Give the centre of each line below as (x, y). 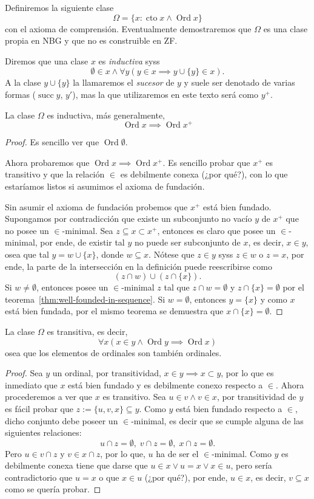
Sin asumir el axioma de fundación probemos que (96, 206)
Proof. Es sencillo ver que (52, 142)
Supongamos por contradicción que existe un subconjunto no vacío (129, 219)
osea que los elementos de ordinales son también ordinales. (113, 352)
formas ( (21, 94)
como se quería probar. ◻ (53, 489)
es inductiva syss (129, 60)
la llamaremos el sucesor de (124, 82)
